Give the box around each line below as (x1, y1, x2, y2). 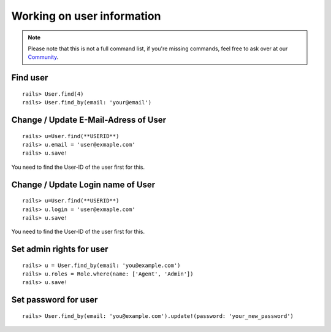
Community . (28, 53, 59, 61)
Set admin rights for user (11, 244, 108, 255)
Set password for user (11, 295, 98, 305)
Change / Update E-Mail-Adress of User (11, 114, 167, 125)
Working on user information (11, 9, 161, 23)
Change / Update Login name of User (11, 179, 156, 190)
